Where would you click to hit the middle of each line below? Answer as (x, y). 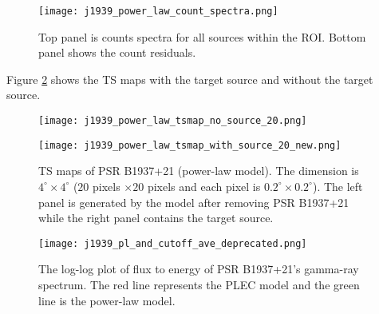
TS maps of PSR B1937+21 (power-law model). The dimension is (199, 171)
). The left (338, 186)
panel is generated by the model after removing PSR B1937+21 (194, 202)
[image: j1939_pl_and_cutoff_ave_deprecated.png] (173, 243)
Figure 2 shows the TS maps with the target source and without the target (190, 79)
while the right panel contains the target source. (156, 218)
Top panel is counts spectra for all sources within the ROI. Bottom (202, 36)
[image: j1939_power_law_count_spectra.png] (158, 11)
